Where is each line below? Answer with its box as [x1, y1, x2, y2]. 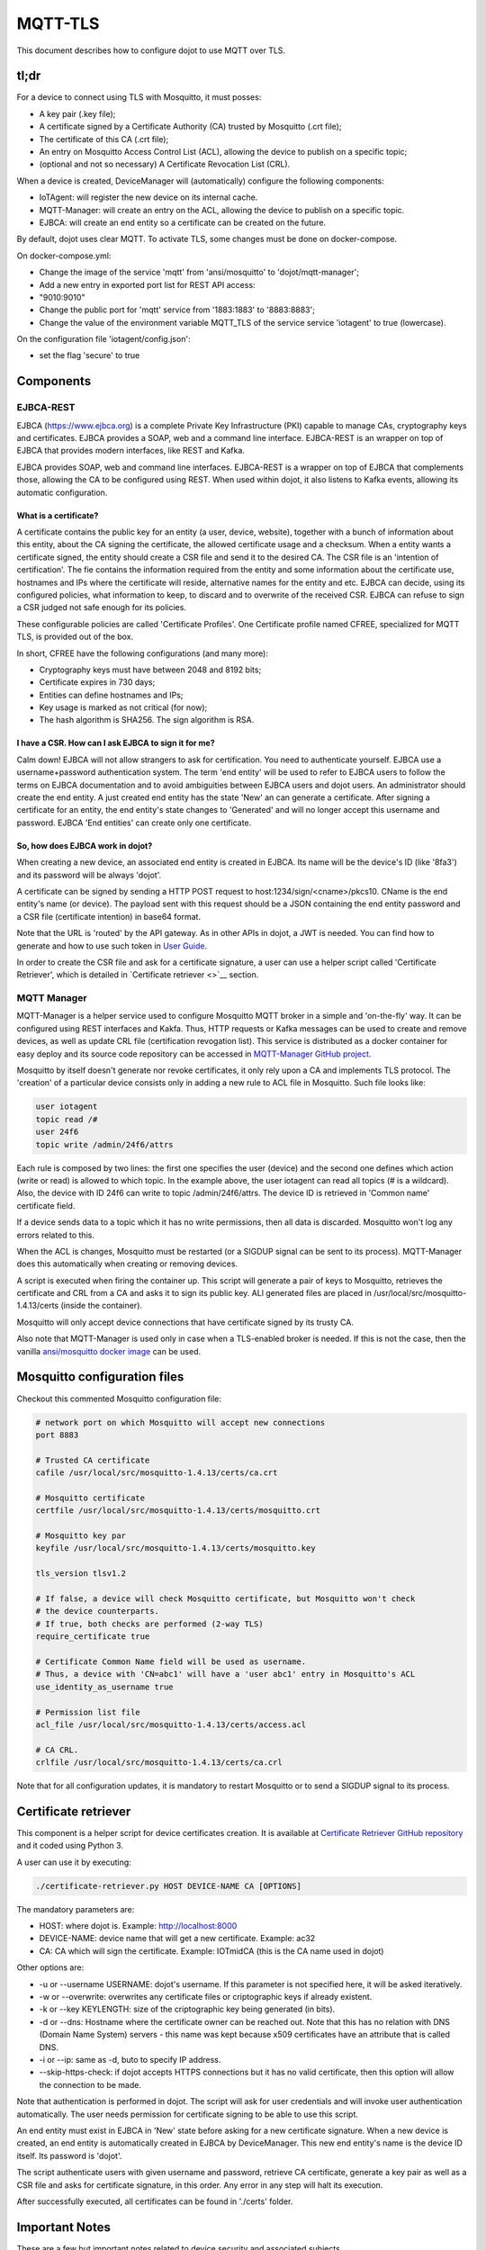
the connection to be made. [39, 2079, 141, 2090]
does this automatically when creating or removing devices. [16, 1258, 238, 1269]
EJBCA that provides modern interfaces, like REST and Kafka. [16, 445, 245, 456]
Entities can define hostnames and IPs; [39, 689, 184, 700]
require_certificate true [35, 1632, 150, 1642]
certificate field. [16, 1200, 76, 1210]
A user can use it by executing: [16, 1857, 132, 1867]
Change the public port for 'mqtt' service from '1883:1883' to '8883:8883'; [39, 304, 315, 315]
